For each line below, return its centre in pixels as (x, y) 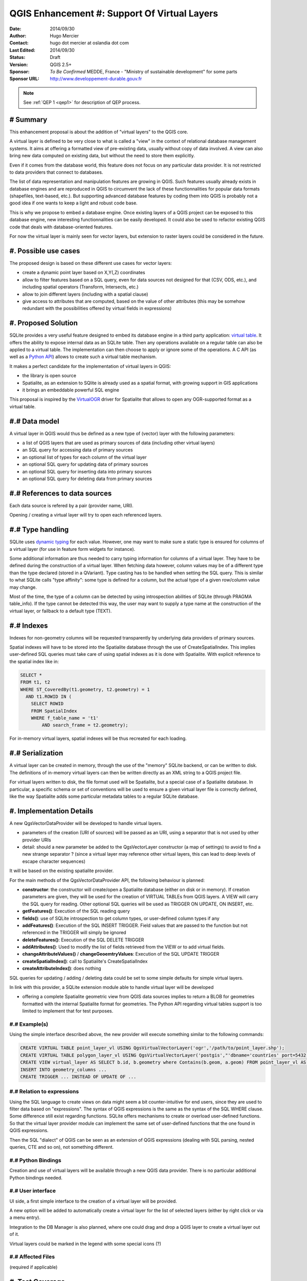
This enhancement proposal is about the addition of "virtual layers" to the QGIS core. (99, 132)
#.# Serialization (36, 753)
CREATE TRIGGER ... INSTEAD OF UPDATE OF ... (78, 1077)
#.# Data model (35, 421)
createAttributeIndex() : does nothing (62, 968)
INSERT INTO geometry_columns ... (63, 1069)
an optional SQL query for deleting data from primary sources (87, 479)
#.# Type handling (39, 530)
